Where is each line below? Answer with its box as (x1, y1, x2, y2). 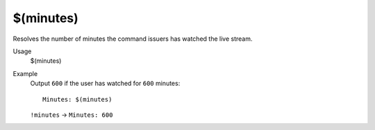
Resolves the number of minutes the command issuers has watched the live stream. (12, 35, 253, 43)
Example (12, 69, 38, 77)
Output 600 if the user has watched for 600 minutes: (30, 80, 181, 88)
